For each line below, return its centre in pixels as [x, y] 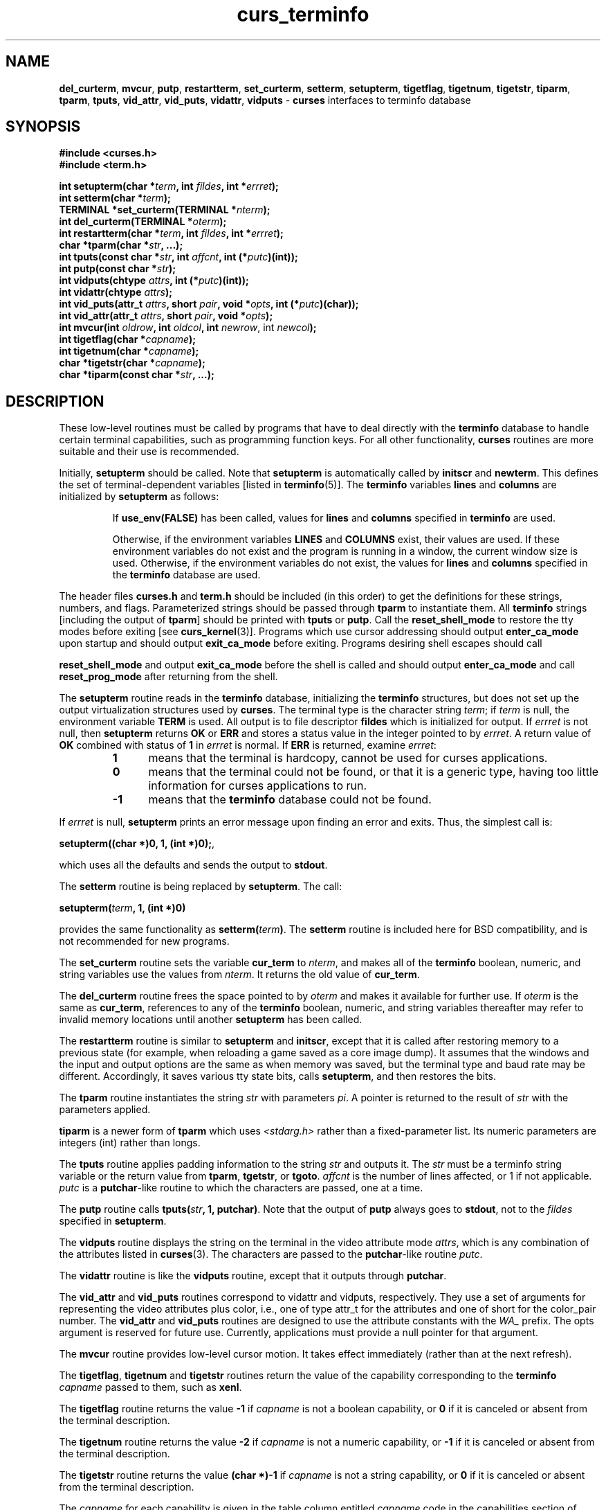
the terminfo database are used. [186, 575]
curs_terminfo [303, 15]
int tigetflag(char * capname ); [128, 339]
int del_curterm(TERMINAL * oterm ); [143, 222]
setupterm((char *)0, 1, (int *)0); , [137, 844]
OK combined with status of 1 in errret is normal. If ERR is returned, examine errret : [248, 745]
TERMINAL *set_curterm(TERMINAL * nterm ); [165, 210]
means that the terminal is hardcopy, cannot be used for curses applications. [348, 758]
